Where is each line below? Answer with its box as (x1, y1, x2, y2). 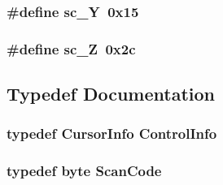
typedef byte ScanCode (7, 161, 162, 181)
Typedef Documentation (7, 81, 215, 106)
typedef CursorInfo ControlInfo (7, 123, 217, 144)
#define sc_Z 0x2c (7, 38, 136, 58)
